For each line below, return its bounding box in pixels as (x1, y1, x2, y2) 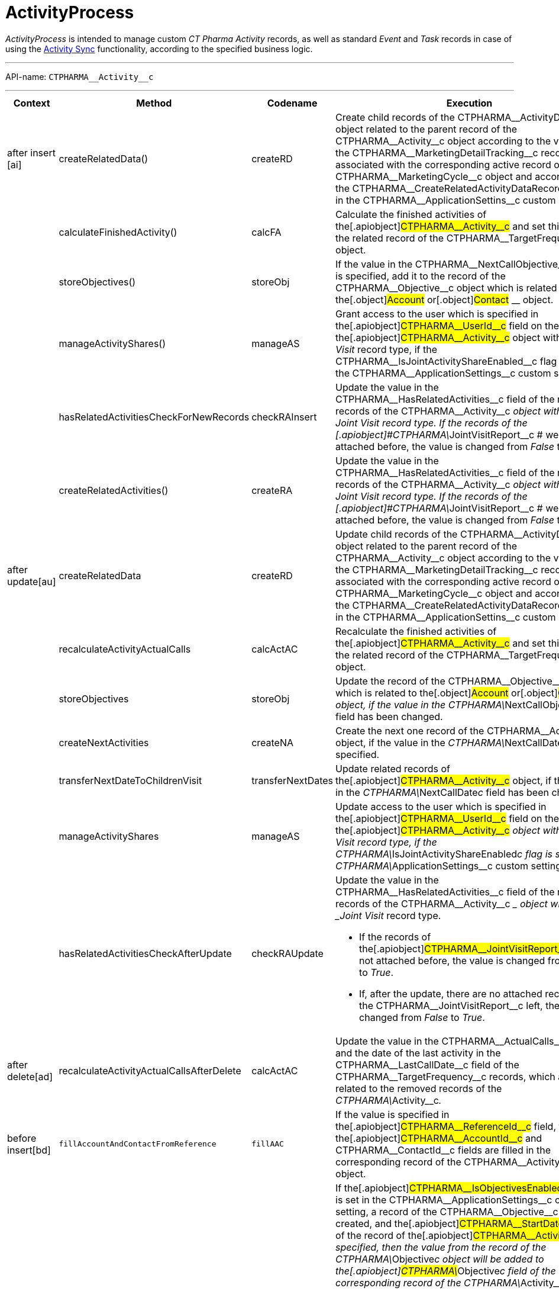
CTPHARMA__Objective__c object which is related (335, 281, 557, 294)
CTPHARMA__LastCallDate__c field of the (335, 1058, 519, 1071)
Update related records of (335, 762, 450, 775)
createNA (251, 736, 294, 749)
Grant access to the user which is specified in (335, 307, 539, 320)
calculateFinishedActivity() (59, 226, 177, 238)
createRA (251, 484, 293, 496)
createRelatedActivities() (59, 484, 169, 496)
